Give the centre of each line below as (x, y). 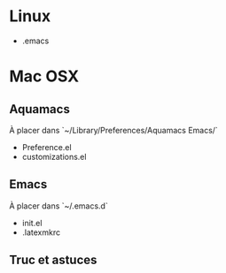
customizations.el (54, 156)
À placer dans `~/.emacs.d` (58, 206)
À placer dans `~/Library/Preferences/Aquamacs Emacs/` (114, 130)
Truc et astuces (53, 260)
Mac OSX (44, 76)
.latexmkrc (41, 232)
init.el (32, 223)
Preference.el (47, 147)
